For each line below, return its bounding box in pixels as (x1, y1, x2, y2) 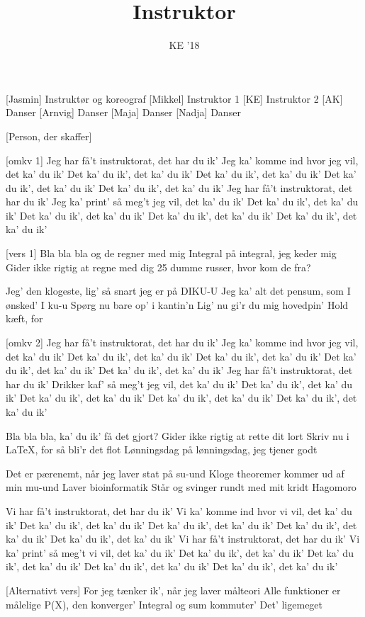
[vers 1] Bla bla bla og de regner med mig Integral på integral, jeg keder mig (6, 246, 337, 261)
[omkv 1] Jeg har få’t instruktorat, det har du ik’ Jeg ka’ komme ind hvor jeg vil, (6, 152, 359, 167)
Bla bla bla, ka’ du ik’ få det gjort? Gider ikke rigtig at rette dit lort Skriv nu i (6, 428, 349, 443)
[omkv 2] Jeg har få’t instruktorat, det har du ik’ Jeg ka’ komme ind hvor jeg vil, (6, 335, 359, 350)
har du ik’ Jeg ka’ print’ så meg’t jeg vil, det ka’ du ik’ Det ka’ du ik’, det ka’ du (6, 194, 359, 209)
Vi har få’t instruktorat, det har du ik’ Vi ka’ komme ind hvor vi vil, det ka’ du (6, 503, 352, 518)
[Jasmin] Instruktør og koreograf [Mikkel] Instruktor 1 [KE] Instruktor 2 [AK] (6, 91, 343, 106)
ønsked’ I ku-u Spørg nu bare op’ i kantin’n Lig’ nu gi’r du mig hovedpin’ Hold (6, 297, 349, 312)
